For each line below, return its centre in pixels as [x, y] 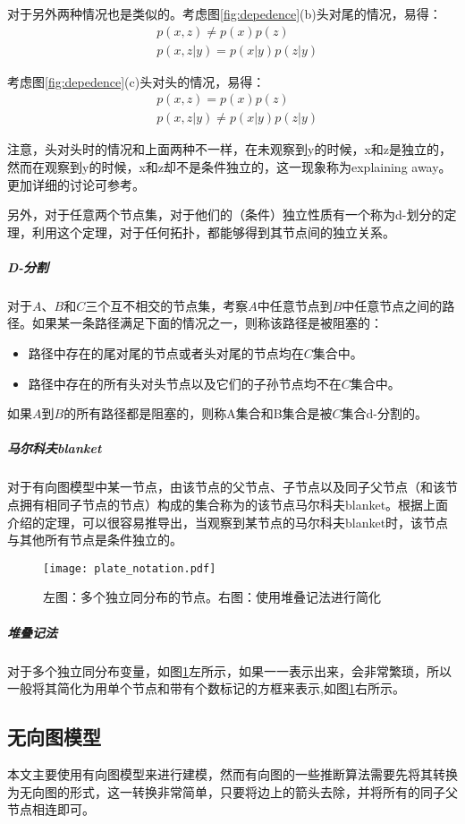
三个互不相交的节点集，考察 [167, 305]
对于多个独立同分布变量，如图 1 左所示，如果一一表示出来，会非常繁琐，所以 [229, 670]
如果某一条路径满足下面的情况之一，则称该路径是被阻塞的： [207, 323]
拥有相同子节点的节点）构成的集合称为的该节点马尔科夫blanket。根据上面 [234, 504]
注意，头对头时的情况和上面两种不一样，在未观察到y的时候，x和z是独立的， [229, 149]
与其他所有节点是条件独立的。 [95, 540]
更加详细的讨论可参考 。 [76, 184]
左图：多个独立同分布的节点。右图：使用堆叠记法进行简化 [212, 597]
